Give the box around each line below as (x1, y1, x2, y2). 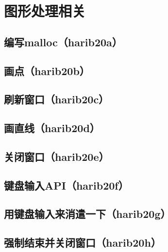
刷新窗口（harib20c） (4, 92, 109, 107)
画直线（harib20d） (4, 120, 100, 136)
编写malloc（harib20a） (4, 34, 122, 49)
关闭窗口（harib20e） (4, 149, 109, 164)
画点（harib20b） (4, 63, 90, 78)
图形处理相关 (4, 1, 86, 21)
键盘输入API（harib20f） (4, 177, 129, 193)
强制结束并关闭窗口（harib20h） (4, 235, 161, 250)
